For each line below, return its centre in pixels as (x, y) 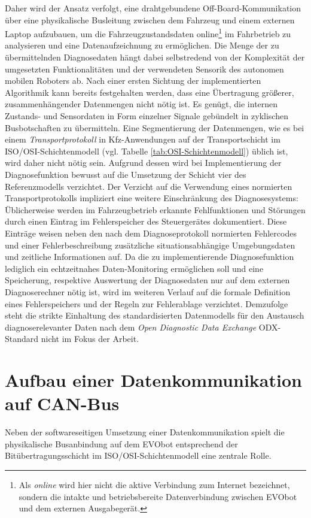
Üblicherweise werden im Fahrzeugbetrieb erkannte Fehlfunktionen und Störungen (155, 209)
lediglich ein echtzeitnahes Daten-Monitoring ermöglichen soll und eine (134, 268)
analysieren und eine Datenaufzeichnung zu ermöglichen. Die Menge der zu (142, 45)
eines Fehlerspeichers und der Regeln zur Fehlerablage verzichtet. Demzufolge (147, 303)
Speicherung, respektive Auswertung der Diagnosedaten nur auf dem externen (147, 280)
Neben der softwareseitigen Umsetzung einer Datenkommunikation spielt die (145, 432)
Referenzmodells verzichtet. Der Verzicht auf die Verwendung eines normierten (149, 186)
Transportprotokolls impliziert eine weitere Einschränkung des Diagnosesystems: (152, 198)
